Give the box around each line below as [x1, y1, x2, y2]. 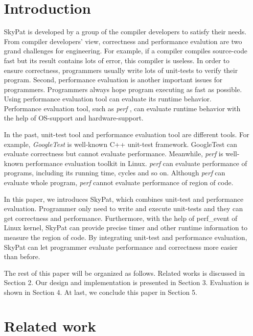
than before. [4, 251, 40, 262]
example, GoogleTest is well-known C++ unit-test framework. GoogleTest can [4, 139, 237, 149]
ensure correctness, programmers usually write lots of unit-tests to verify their [4, 65, 238, 75]
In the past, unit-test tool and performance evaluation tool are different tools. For [4, 129, 250, 140]
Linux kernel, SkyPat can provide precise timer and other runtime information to [4, 222, 248, 233]
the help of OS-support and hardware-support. [4, 113, 144, 123]
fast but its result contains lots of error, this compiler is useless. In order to [4, 55, 230, 65]
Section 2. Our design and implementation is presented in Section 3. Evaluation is [4, 277, 250, 288]
